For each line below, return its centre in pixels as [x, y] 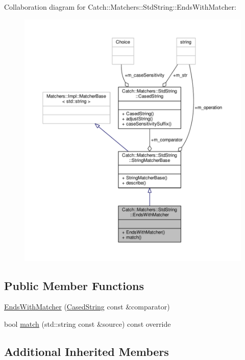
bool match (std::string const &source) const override [88, 323]
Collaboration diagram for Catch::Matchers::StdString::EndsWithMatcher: [120, 7]
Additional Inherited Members [87, 351]
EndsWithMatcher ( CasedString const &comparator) [87, 307]
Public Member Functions [74, 285]
